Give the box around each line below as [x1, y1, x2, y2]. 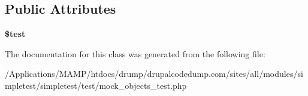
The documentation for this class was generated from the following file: [5, 47, 265, 60]
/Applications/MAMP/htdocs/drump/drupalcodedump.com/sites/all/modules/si [5, 67, 303, 80]
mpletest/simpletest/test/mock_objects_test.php [5, 79, 187, 91]
